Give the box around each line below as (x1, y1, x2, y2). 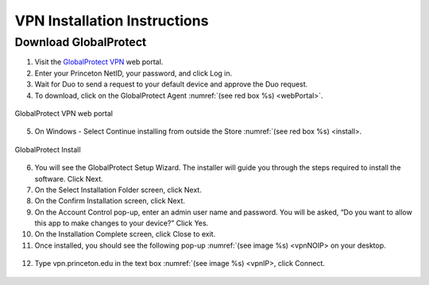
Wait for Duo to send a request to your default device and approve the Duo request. (34, 79, 308, 89)
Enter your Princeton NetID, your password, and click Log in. (34, 68, 233, 78)
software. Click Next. (34, 174, 103, 183)
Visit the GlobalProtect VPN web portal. (34, 57, 164, 67)
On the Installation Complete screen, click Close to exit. (34, 229, 216, 239)
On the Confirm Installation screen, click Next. (34, 196, 186, 206)
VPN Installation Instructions (14, 12, 209, 29)
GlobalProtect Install (14, 144, 81, 154)
